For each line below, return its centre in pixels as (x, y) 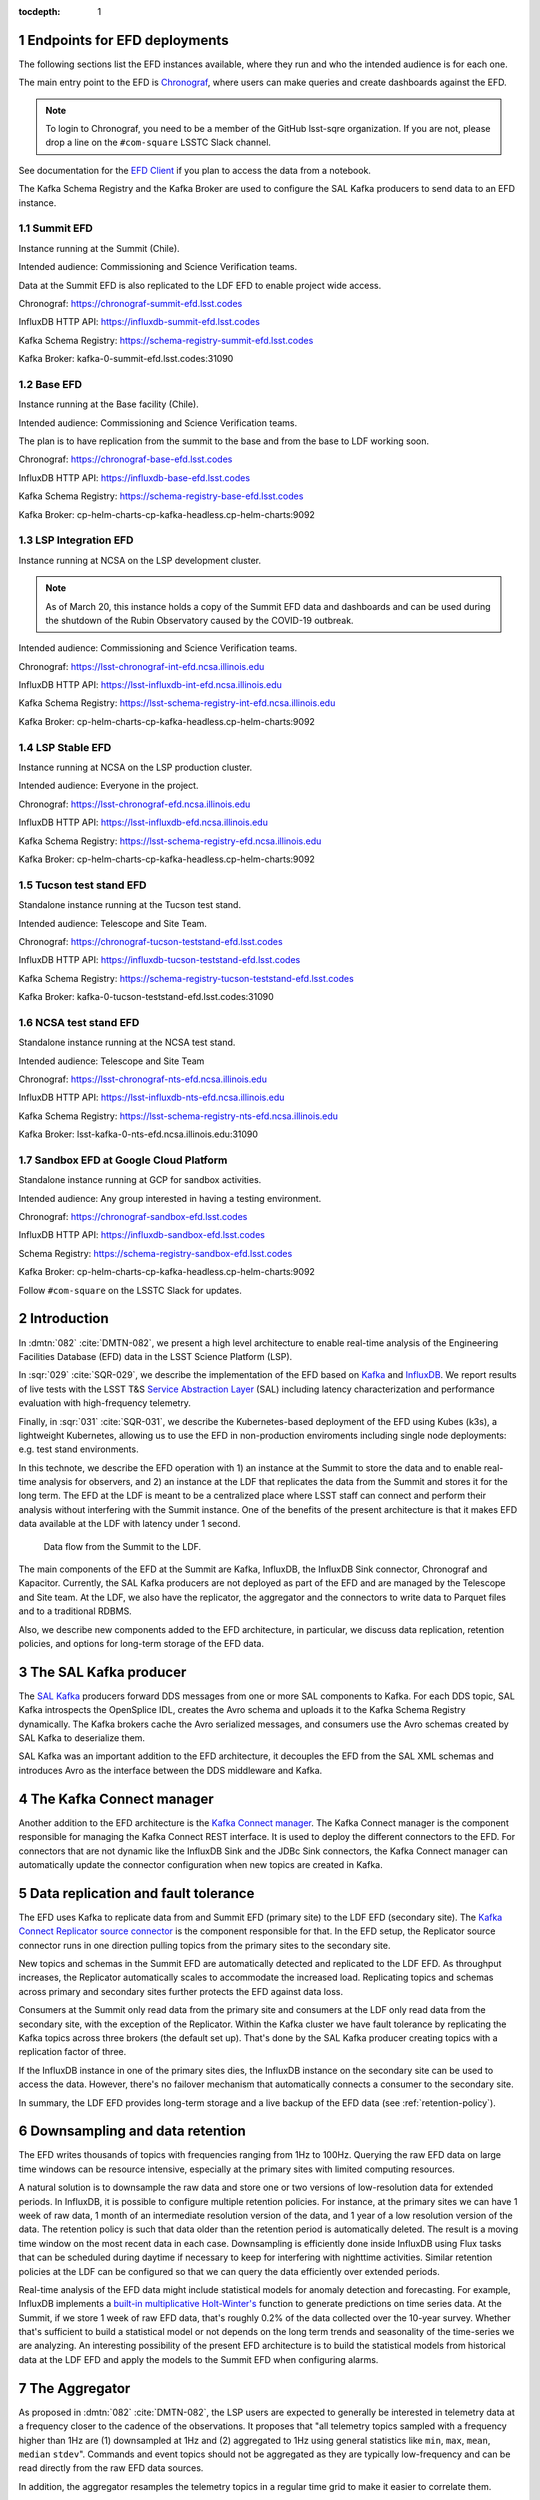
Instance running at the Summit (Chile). (99, 248)
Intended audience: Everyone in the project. (108, 786)
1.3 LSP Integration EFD (76, 540)
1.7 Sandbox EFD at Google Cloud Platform (123, 1160)
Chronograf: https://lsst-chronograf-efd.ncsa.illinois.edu (134, 804)
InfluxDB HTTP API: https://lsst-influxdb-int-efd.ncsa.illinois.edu (150, 685)
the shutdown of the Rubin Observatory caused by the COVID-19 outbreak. (199, 620)
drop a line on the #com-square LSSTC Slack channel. (158, 142)
